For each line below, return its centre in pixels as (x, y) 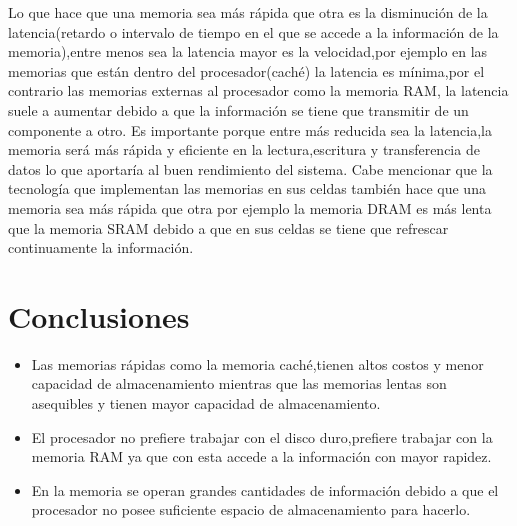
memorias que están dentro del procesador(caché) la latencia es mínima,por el (246, 70)
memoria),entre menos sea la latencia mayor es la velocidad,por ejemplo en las (248, 51)
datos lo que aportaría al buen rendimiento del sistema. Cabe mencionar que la (250, 168)
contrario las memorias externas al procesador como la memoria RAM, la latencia (258, 90)
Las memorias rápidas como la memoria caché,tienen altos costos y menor (257, 363)
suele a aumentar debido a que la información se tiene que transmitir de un (238, 109)
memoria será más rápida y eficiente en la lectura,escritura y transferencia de (244, 149)
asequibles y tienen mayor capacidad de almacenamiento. (206, 403)
